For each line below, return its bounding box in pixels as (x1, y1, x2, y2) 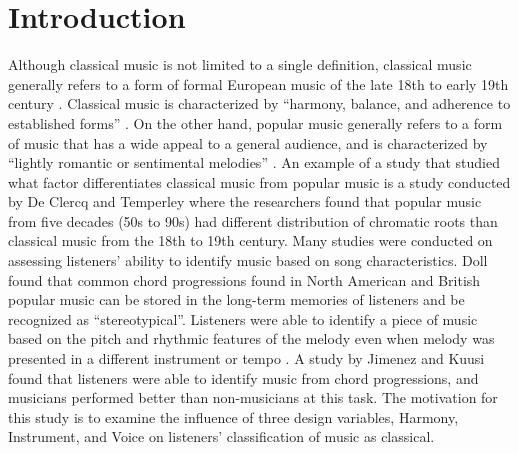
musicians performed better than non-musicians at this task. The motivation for (8, 387, 498, 408)
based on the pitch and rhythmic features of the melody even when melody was (8, 328, 495, 349)
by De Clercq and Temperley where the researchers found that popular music (8, 191, 482, 212)
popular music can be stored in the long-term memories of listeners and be (8, 289, 465, 310)
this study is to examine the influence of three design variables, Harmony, (8, 406, 459, 427)
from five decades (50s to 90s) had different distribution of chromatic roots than (8, 210, 498, 231)
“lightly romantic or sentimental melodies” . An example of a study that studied (8, 152, 500, 173)
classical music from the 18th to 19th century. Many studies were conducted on (8, 230, 493, 251)
